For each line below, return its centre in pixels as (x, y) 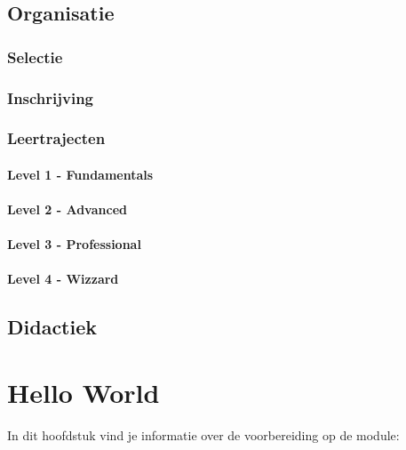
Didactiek (52, 327)
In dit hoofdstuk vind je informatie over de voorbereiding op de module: (203, 434)
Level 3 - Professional (74, 244)
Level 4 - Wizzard (63, 279)
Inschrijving (51, 97)
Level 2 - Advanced (67, 209)
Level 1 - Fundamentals (80, 174)
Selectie (35, 56)
